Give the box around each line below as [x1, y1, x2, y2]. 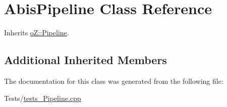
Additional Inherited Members [4, 52, 167, 68]
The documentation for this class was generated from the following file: [4, 75, 223, 86]
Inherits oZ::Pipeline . [4, 27, 69, 38]
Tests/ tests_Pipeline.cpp [4, 92, 81, 103]
